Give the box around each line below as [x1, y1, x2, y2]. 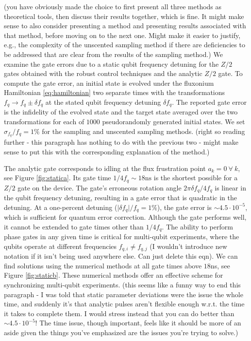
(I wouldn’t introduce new [150, 241, 227, 251]
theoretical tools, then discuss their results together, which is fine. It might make [4, 11, 244, 21]
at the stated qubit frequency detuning [45, 96, 161, 107]
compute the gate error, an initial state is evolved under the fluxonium [4, 77, 214, 88]
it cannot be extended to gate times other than [4, 221, 144, 231]
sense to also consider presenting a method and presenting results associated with [4, 20, 246, 31]
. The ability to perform [162, 221, 233, 231]
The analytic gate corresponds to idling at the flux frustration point [4, 163, 206, 173]
